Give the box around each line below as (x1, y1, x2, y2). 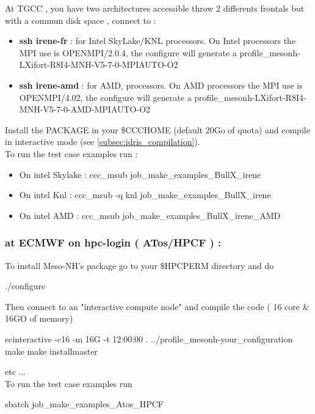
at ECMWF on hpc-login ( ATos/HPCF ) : (5, 235, 222, 250)
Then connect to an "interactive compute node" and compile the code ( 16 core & (5, 300, 310, 312)
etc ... (5, 365, 26, 378)
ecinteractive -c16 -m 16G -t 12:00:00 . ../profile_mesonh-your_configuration (5, 332, 293, 345)
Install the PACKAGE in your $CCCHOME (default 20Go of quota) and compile (5, 123, 310, 136)
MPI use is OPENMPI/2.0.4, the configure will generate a (19, 46, 237, 59)
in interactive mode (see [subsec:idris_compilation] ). (5, 135, 200, 148)
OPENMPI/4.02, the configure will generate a (19, 91, 192, 103)
